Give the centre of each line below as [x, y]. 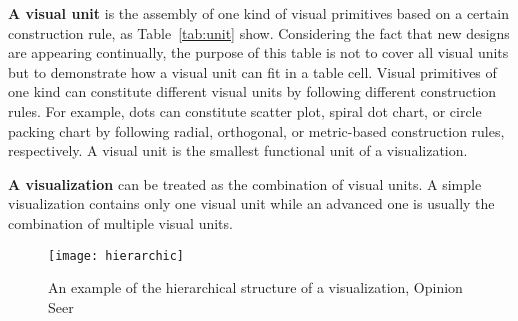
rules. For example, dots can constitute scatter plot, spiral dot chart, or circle [245, 110]
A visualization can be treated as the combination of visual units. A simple [245, 183]
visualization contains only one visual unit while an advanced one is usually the [251, 203]
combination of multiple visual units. [120, 222]
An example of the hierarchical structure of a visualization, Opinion [255, 287]
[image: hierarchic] [116, 255]
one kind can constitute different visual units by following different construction [252, 91]
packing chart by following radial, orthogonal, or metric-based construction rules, [256, 130]
